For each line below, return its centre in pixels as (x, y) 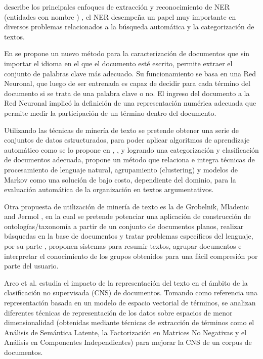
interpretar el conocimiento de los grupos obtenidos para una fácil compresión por (131, 256)
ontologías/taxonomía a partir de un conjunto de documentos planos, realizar (124, 226)
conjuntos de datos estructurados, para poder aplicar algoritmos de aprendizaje (127, 140)
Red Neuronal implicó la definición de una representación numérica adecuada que (130, 103)
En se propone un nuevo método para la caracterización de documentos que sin (127, 53)
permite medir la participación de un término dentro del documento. (110, 113)
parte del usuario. (31, 266)
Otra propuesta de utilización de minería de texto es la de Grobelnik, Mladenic (127, 206)
